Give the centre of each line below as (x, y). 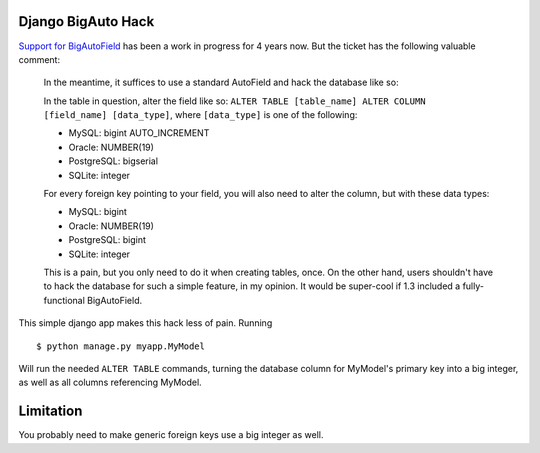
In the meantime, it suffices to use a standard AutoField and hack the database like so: (221, 82)
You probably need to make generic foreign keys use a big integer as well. (171, 435)
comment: (39, 59)
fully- (473, 286)
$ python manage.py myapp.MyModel (120, 346)
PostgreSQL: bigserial (113, 161)
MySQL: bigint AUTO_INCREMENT (139, 133)
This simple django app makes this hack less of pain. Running (145, 323)
